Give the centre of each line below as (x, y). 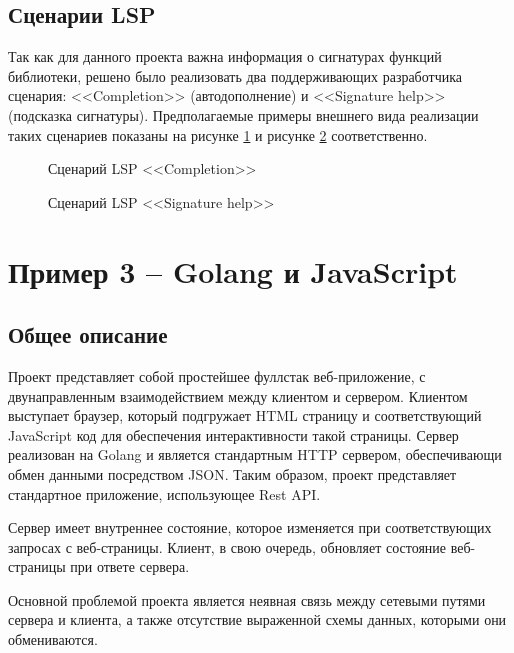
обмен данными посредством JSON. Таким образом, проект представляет (232, 473)
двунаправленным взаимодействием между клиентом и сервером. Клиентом (238, 395)
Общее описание (88, 334)
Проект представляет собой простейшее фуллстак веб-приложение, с (217, 375)
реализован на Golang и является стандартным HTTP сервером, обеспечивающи (255, 454)
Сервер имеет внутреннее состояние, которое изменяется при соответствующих (250, 527)
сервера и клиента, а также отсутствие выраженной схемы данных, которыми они (257, 619)
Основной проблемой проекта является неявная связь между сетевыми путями (247, 599)
